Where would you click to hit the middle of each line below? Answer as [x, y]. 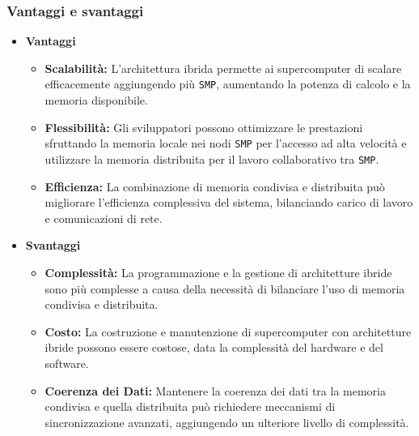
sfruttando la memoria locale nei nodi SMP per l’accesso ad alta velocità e [226, 143]
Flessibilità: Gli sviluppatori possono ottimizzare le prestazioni [204, 127]
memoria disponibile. [96, 100]
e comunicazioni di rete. [104, 218]
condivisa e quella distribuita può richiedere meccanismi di [190, 406]
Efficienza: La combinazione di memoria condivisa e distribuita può [215, 186]
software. [67, 363]
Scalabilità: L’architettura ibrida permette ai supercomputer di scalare [223, 68]
